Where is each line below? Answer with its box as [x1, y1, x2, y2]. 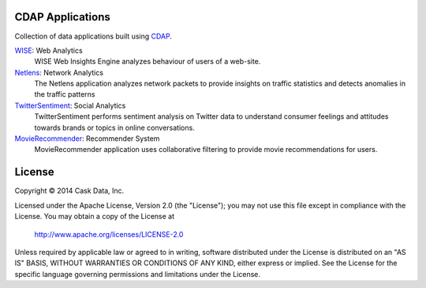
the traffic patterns [34, 90, 95, 99]
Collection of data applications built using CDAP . [14, 31, 173, 41]
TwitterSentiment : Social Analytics [14, 101, 126, 110]
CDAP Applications [14, 10, 110, 24]
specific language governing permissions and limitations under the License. [14, 269, 260, 279]
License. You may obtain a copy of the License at [14, 212, 175, 221]
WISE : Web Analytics [14, 46, 83, 55]
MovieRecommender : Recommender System [14, 134, 160, 143]
